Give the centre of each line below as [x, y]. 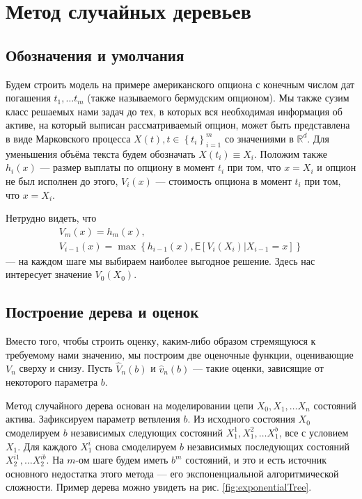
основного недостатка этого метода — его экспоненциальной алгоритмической [172, 473]
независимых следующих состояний [147, 432]
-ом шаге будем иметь [122, 460]
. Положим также [291, 153]
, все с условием [314, 432]
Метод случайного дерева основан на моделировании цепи [130, 405]
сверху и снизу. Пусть [66, 368]
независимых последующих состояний [268, 446]
